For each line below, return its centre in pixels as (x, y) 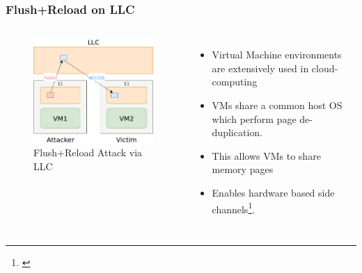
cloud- (325, 68)
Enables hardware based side (273, 192)
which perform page (254, 118)
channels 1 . (234, 208)
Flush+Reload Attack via (88, 152)
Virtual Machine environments (277, 55)
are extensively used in (260, 68)
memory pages (243, 169)
